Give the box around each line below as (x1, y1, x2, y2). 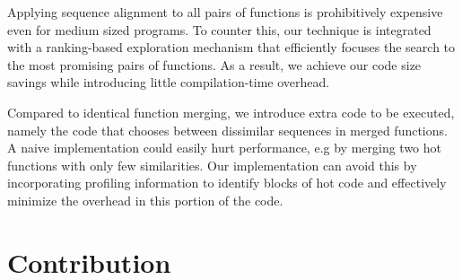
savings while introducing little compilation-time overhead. (7, 73, 330, 92)
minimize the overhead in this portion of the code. (7, 190, 283, 209)
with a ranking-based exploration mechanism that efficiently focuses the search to (7, 38, 456, 57)
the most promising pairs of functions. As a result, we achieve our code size (7, 55, 422, 74)
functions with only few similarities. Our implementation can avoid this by (7, 155, 417, 174)
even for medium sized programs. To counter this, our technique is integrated (7, 20, 431, 39)
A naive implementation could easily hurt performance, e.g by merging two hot (7, 138, 442, 157)
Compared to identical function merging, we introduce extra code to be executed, (7, 102, 455, 121)
